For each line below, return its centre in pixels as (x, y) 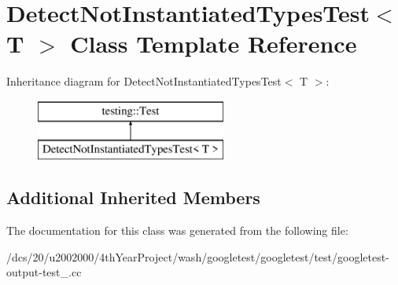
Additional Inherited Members (133, 197)
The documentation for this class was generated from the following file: (177, 230)
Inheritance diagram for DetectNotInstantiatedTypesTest (144, 81)
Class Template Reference (214, 44)
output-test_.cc (44, 272)
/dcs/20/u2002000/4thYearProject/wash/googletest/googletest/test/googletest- (198, 256)
